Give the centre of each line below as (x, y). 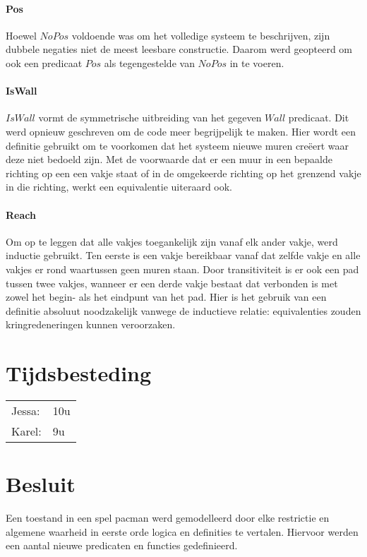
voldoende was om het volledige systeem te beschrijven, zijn (201, 35)
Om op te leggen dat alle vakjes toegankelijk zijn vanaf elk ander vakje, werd (172, 241)
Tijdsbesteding (79, 373)
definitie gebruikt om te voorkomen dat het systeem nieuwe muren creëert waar (178, 145)
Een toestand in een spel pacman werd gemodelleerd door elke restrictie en (168, 518)
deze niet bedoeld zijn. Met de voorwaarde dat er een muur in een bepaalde (169, 159)
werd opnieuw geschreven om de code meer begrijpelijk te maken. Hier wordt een (181, 131)
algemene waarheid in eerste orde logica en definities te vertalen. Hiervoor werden (182, 531)
